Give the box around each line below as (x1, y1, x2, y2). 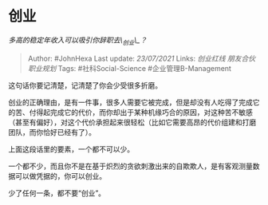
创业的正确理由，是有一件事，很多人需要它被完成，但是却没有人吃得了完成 (8, 97, 253, 107)
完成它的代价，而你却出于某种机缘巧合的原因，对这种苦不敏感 (49, 107, 253, 116)
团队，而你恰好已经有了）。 (8, 127, 96, 136)
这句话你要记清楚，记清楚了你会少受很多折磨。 (8, 81, 162, 90)
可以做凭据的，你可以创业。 (14, 171, 106, 180)
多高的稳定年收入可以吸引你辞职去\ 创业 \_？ (8, 35, 148, 46)
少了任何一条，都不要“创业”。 (8, 188, 106, 198)
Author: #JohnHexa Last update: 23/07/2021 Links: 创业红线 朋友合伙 (27, 53, 256, 63)
